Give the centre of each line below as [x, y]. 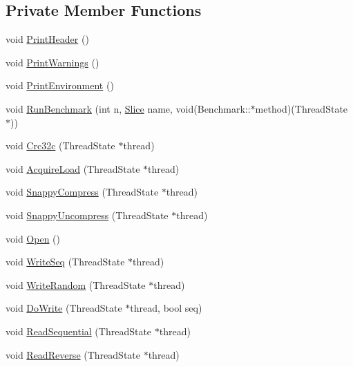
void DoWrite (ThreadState [64, 308]
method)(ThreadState [302, 108]
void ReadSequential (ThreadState [79, 331]
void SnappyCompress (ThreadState [82, 192]
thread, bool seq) [166, 308]
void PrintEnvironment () [60, 85]
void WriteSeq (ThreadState [65, 262]
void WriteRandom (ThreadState [76, 284]
